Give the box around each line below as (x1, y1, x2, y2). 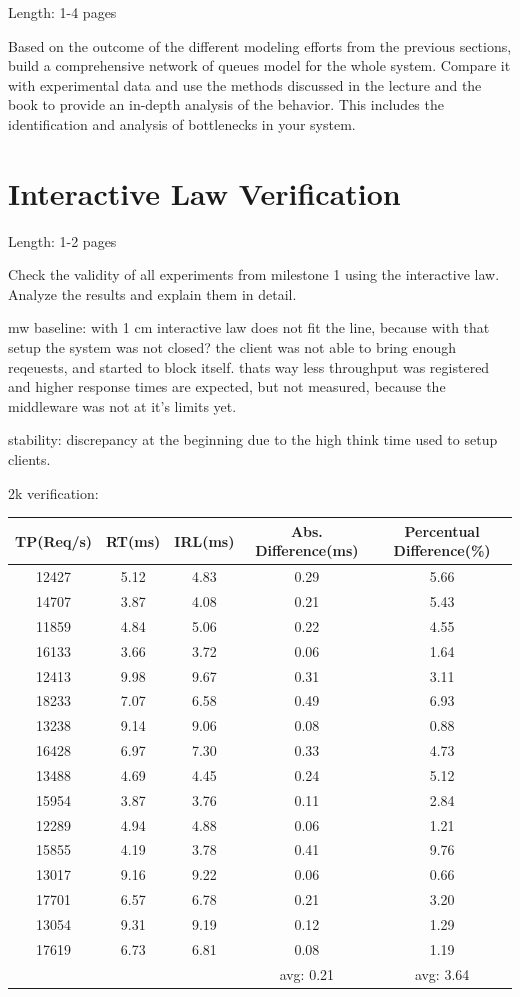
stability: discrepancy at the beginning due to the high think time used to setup (8, 429, 498, 450)
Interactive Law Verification (8, 172, 401, 213)
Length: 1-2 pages (8, 230, 117, 251)
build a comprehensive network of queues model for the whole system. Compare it (8, 55, 511, 76)
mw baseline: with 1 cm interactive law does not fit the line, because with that (8, 317, 490, 338)
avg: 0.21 (279, 963, 335, 984)
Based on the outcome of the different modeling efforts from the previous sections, (8, 35, 512, 56)
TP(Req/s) (15, 530, 93, 551)
